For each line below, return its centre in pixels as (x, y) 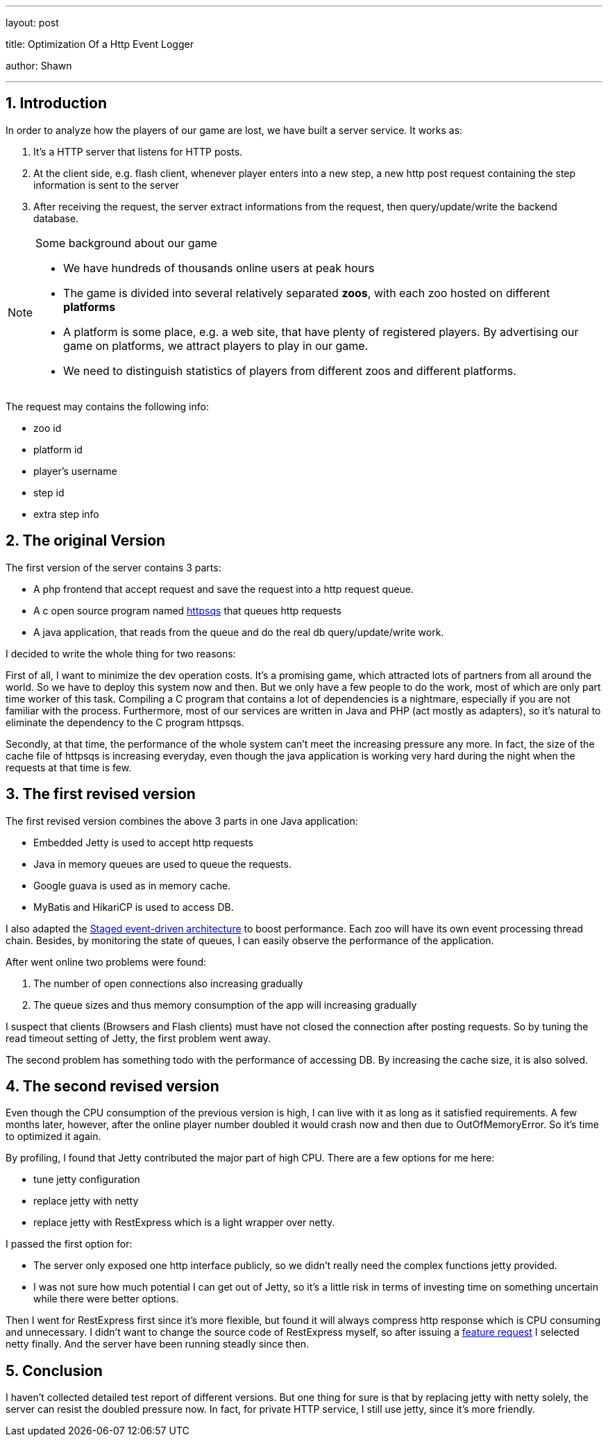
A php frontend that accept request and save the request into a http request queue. (223, 589)
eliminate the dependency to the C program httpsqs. (125, 722)
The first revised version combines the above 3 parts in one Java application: (182, 821)
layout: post (32, 23)
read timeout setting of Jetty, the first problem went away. (138, 1038)
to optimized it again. (53, 1137)
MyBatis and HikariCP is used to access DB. (134, 907)
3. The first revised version (101, 794)
